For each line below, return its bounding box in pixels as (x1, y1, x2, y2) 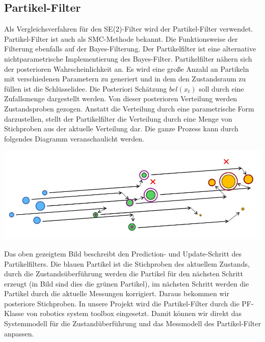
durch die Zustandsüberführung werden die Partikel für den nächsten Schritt (4, 268, 243, 279)
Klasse (4, 308, 24, 319)
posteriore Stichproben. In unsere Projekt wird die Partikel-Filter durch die (4, 298, 240, 308)
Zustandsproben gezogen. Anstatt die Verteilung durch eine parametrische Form (4, 103, 254, 113)
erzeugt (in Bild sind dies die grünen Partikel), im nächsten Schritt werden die (4, 278, 249, 289)
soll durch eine (199, 83, 244, 94)
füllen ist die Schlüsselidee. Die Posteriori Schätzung (4, 83, 167, 94)
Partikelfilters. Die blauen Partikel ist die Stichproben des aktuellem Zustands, (4, 258, 250, 269)
